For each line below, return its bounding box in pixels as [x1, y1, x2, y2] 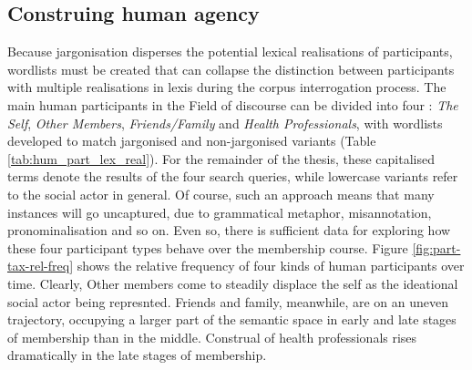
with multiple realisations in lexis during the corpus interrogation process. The [7, 77, 446, 97]
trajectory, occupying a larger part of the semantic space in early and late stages [7, 310, 457, 329]
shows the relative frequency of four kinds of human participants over [77, 256, 465, 275]
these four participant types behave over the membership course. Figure [7, 238, 408, 257]
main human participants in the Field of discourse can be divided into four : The [7, 95, 458, 114]
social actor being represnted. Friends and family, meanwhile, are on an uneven [7, 292, 449, 311]
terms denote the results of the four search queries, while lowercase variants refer [7, 167, 458, 186]
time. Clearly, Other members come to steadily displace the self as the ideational [7, 273, 458, 293]
